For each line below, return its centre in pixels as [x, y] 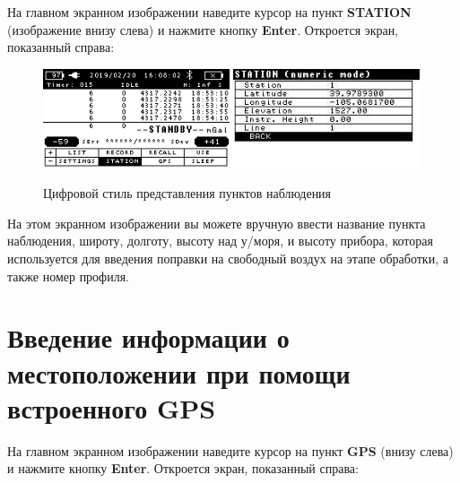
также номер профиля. [69, 276]
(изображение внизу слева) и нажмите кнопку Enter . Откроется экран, [203, 29]
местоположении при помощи [179, 372]
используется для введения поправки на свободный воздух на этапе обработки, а [228, 258]
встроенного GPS [112, 407]
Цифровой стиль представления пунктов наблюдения [187, 193]
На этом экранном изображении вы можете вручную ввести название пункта [217, 223]
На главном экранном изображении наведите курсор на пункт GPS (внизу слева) [230, 450]
